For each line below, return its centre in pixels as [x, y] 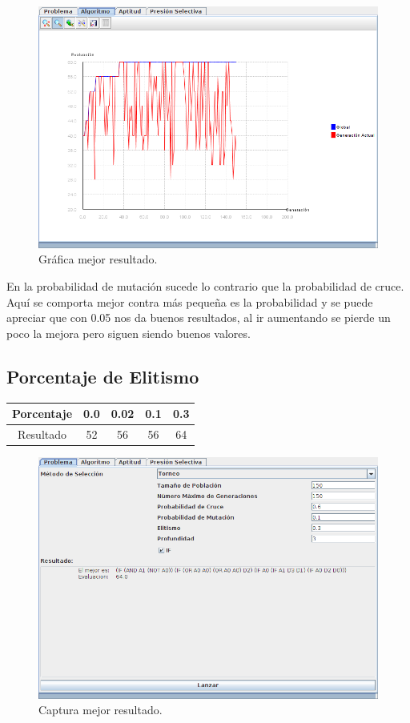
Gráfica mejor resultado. [98, 259]
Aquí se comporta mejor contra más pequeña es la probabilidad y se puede [190, 301]
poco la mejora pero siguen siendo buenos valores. [129, 333]
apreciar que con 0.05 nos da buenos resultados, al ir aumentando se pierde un [199, 317]
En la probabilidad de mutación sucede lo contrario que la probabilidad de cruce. [205, 285]
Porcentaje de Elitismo [103, 376]
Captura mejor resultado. [100, 710]
